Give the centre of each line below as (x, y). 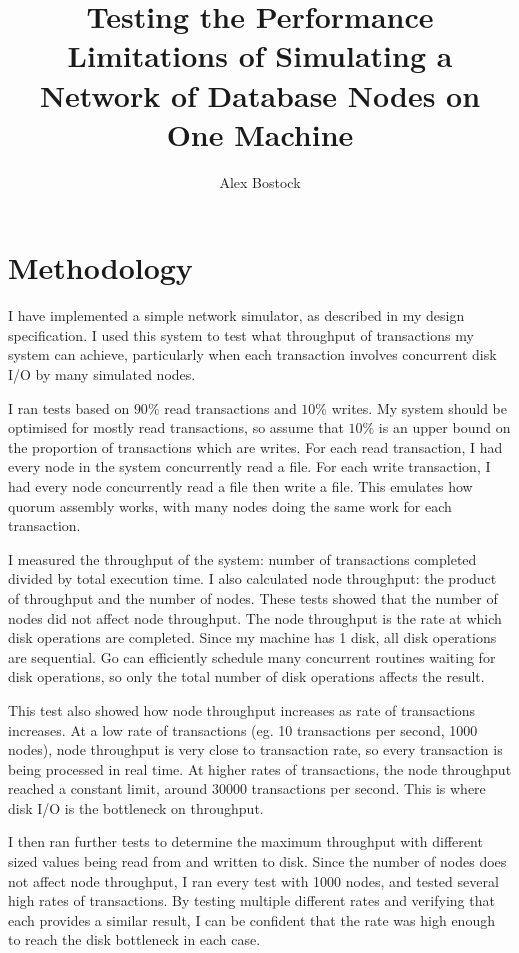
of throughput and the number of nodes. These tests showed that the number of (253, 597)
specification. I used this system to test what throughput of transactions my (241, 334)
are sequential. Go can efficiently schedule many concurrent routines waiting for (252, 656)
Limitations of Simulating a (260, 55)
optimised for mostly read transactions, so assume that (176, 427)
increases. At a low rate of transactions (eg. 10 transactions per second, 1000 (243, 729)
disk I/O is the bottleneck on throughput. (136, 807)
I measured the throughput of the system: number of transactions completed (242, 558)
